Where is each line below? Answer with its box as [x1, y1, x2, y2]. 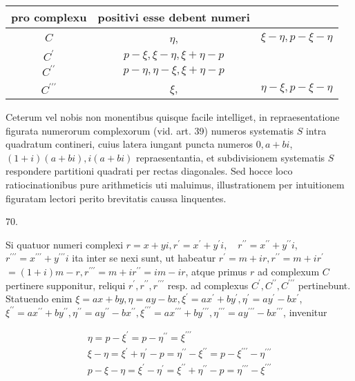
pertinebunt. [298, 277, 351, 292]
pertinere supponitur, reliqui [6, 277, 126, 292]
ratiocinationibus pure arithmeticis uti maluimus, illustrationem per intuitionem [6, 177, 345, 191]
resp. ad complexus [167, 277, 249, 292]
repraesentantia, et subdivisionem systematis [135, 150, 325, 164]
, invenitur [283, 304, 327, 319]
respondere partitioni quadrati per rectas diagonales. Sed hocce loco [6, 164, 293, 178]
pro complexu [11, 9, 87, 25]
